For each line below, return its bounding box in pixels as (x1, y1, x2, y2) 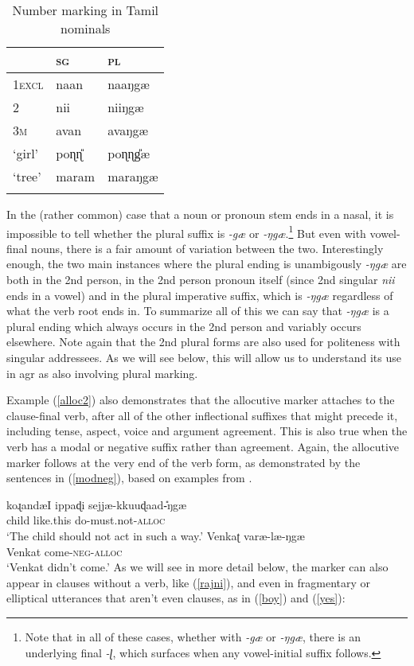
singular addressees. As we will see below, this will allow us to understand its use (6, 349, 401, 365)
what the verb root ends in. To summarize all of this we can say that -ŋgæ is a (6, 302, 389, 319)
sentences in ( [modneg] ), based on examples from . (6, 469, 252, 486)
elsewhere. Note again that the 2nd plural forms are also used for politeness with (6, 333, 400, 350)
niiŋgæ (107, 98, 144, 116)
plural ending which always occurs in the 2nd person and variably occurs (6, 317, 361, 334)
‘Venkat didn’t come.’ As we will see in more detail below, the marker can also (6, 559, 389, 575)
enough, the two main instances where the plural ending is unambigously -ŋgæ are (6, 255, 407, 272)
